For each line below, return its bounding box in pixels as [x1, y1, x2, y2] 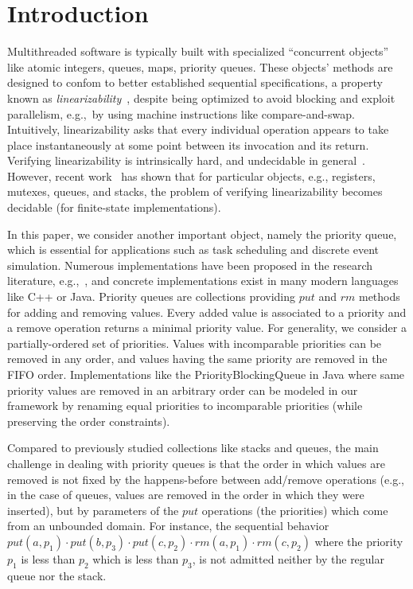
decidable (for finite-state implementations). [7, 199, 221, 216]
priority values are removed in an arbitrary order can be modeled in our [7, 381, 358, 398]
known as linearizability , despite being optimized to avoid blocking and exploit [7, 89, 395, 106]
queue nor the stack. [7, 567, 107, 583]
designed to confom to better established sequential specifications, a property [7, 74, 383, 91]
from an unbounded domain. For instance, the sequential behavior [7, 517, 329, 534]
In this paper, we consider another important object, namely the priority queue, [7, 225, 397, 242]
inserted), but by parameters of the [7, 501, 179, 518]
